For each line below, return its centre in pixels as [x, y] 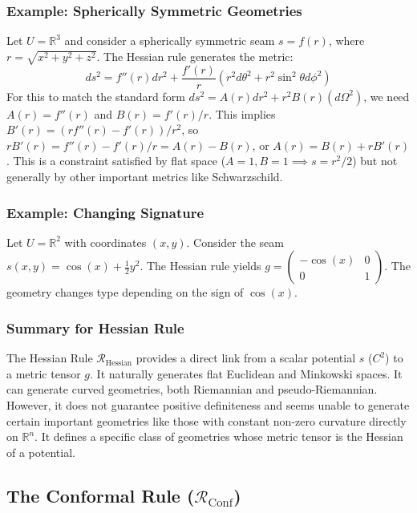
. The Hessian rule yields [200, 266]
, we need [387, 96]
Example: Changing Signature [105, 212]
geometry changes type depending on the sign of [125, 292]
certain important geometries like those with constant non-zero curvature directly [206, 420]
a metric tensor [44, 373]
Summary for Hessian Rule [95, 327]
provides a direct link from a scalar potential [246, 358]
